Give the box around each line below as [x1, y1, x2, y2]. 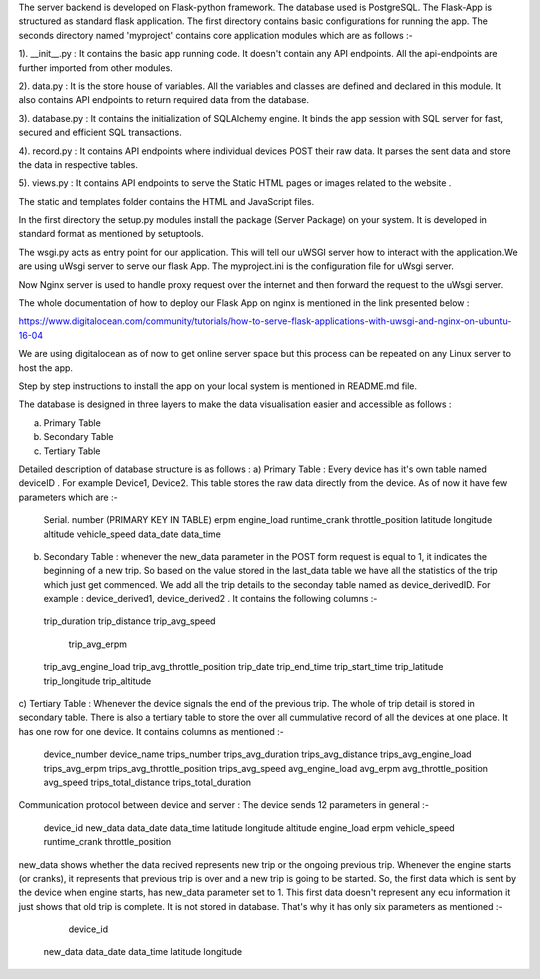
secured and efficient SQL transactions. [18, 126, 182, 139]
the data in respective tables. [18, 158, 139, 170]
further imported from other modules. [18, 61, 174, 74]
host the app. [18, 361, 74, 374]
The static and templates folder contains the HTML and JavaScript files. [18, 195, 315, 207]
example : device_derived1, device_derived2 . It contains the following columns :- [43, 593, 378, 605]
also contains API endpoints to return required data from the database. [18, 94, 310, 106]
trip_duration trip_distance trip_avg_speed [43, 615, 216, 627]
